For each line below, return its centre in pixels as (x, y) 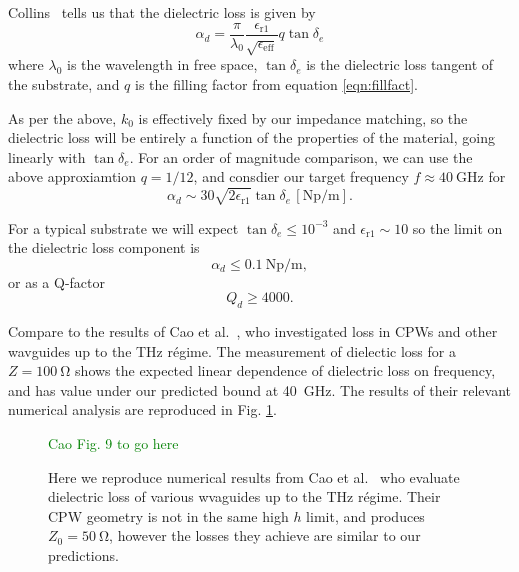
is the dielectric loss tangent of (400, 64)
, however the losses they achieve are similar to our (265, 535)
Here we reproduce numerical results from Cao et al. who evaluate (254, 476)
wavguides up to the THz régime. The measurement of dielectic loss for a (232, 350)
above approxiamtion (72, 176)
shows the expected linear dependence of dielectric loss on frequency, (285, 370)
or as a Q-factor (56, 281)
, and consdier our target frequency (301, 176)
